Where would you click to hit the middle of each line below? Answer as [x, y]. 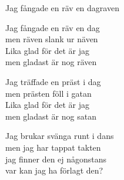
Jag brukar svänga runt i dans [60, 136]
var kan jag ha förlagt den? [54, 170]
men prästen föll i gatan [48, 93]
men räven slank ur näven [52, 39]
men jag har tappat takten [53, 147]
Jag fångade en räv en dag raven [62, 8]
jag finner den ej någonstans [56, 159]
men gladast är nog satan [51, 116]
